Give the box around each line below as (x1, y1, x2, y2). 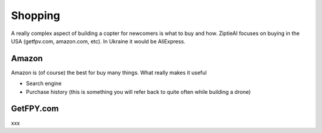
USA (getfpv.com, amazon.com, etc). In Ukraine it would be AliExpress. (11, 37, 186, 45)
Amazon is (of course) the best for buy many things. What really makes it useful (11, 69, 207, 76)
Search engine (26, 80, 62, 87)
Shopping (11, 9, 60, 22)
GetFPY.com (11, 104, 59, 114)
